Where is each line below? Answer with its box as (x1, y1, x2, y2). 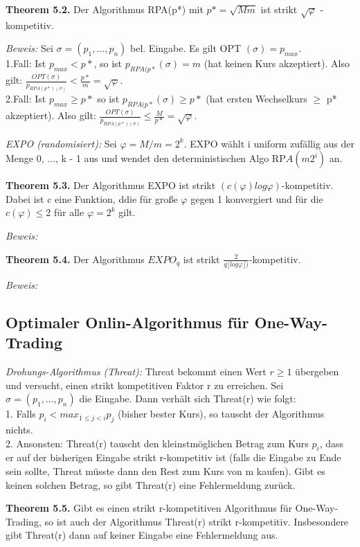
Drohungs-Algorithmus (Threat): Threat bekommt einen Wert (6, 364, 267, 379)
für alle (54, 205, 84, 219)
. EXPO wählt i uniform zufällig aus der (183, 136, 355, 150)
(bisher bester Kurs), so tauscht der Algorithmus (118, 406, 325, 421)
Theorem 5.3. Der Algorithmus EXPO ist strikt (6, 178, 216, 192)
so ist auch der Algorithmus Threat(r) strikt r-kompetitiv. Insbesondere (44, 514, 349, 528)
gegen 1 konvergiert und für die (190, 191, 323, 206)
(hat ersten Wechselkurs (206, 91, 307, 105)
